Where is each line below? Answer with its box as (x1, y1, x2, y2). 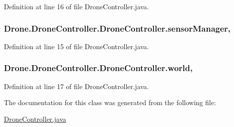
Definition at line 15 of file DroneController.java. (4, 41, 149, 51)
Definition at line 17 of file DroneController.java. (4, 81, 149, 91)
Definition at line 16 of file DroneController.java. (4, 1, 149, 11)
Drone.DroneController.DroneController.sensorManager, (4, 22, 231, 34)
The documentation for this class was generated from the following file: (4, 97, 216, 108)
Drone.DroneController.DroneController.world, (4, 62, 193, 74)
